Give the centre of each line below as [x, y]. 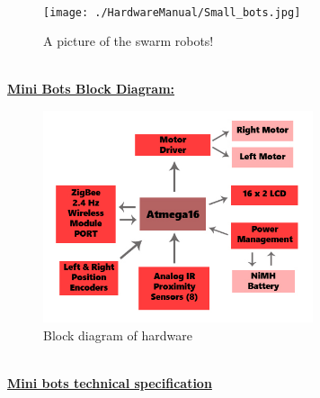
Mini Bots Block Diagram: [91, 89]
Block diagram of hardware [118, 335]
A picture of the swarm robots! [129, 41]
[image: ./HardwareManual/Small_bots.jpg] [172, 12]
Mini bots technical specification [110, 383]
